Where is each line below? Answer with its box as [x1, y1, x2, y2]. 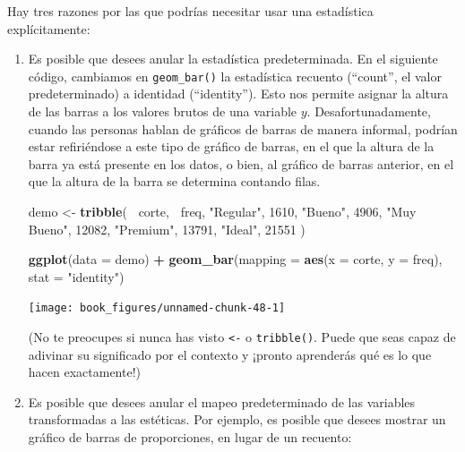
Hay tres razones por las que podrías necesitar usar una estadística [7, 2, 374, 20]
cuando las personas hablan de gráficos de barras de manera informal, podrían [28, 119, 458, 138]
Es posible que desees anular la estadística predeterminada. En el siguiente [28, 49, 438, 68]
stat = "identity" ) [28, 267, 125, 286]
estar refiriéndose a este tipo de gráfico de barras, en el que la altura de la [28, 137, 435, 156]
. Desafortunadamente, [306, 102, 431, 121]
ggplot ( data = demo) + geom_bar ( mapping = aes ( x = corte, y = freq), [28, 250, 443, 269]
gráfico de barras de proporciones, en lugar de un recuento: [28, 428, 352, 447]
